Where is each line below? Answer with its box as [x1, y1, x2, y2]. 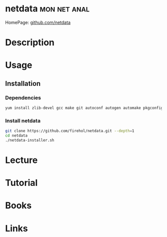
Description [5, 37, 55, 48]
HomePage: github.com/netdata [5, 19, 71, 25]
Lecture [5, 155, 38, 165]
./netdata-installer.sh [5, 138, 55, 143]
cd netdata [5, 133, 28, 138]
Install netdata [5, 117, 41, 124]
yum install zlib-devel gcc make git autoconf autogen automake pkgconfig [5, 105, 164, 110]
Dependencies [5, 94, 41, 101]
